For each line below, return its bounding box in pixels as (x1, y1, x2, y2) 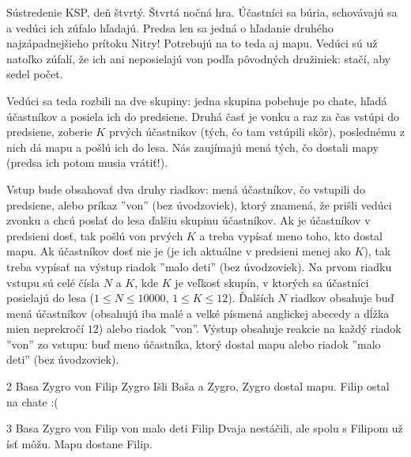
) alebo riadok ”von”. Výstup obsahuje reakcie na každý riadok (98, 320, 402, 337)
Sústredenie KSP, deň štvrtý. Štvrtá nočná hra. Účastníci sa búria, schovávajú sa (6, 4, 398, 20)
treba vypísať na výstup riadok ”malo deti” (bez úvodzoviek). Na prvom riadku (6, 258, 392, 274)
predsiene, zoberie (6, 123, 92, 140)
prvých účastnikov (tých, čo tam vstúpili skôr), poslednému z (108, 123, 405, 140)
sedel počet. (6, 66, 63, 82)
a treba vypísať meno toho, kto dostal (199, 227, 383, 244)
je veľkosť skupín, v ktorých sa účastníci (175, 274, 369, 290)
